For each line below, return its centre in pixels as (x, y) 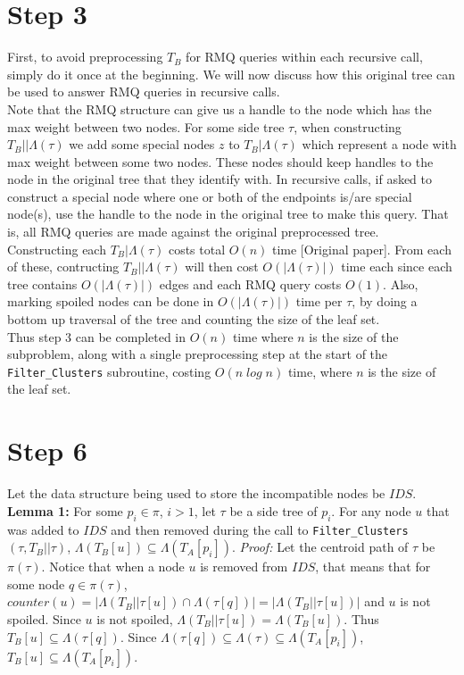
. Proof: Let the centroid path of (320, 547)
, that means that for (373, 567)
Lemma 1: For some (65, 510)
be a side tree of (273, 510)
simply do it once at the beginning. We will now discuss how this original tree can (232, 74)
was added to (43, 529)
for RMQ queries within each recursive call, (304, 57)
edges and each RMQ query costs (250, 283)
